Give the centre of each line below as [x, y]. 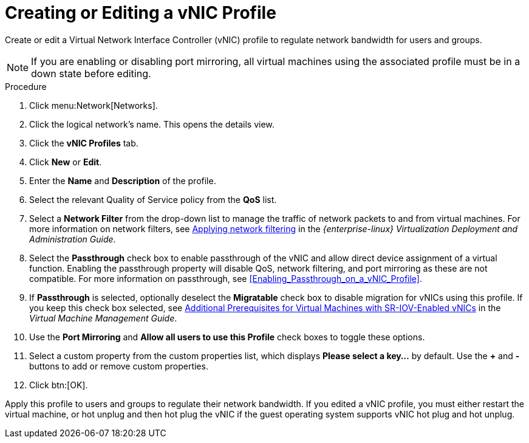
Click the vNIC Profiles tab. [84, 143]
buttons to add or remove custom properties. [119, 366]
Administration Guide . [73, 239]
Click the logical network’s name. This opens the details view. [152, 124]
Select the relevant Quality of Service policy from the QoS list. [153, 199]
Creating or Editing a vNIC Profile [141, 13]
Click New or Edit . [66, 162]
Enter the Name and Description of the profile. [123, 180]
